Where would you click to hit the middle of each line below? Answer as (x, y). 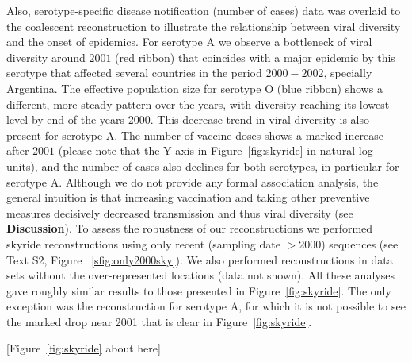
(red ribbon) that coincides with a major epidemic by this (255, 57)
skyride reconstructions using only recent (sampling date (143, 243)
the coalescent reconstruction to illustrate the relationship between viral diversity (204, 26)
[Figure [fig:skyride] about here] (84, 348)
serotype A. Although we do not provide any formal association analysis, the (193, 181)
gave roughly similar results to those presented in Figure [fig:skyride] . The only (199, 290)
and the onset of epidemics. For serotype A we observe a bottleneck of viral (189, 42)
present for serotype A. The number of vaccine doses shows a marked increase (195, 135)
